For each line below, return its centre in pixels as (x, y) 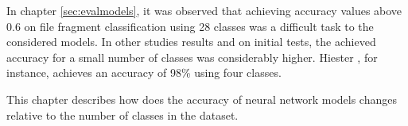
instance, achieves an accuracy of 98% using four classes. (144, 73)
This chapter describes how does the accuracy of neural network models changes (202, 99)
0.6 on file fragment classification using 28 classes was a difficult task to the (190, 26)
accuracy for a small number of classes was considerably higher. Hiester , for (192, 57)
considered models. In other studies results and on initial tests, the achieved (191, 42)
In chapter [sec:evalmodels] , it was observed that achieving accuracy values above (204, 10)
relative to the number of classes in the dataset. (122, 115)
